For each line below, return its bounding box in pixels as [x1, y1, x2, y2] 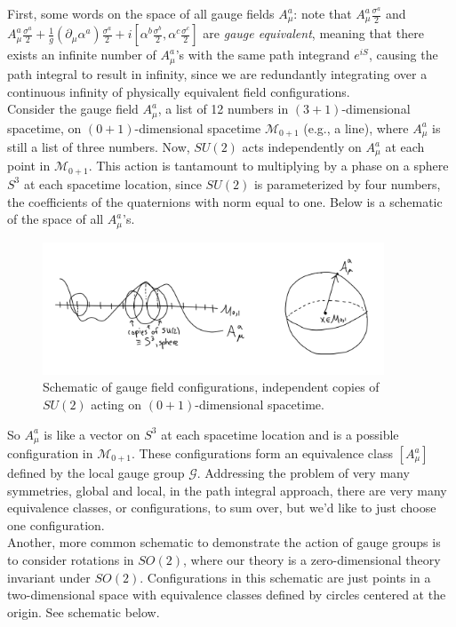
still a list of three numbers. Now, [7, 138, 190, 155]
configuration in [7, 444, 93, 463]
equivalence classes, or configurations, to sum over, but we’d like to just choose [7, 498, 436, 517]
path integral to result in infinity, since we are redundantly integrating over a [7, 64, 428, 83]
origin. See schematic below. [7, 602, 160, 621]
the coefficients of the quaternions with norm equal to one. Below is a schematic [7, 192, 443, 210]
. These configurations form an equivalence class [131, 444, 393, 463]
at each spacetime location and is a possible [161, 425, 399, 443]
